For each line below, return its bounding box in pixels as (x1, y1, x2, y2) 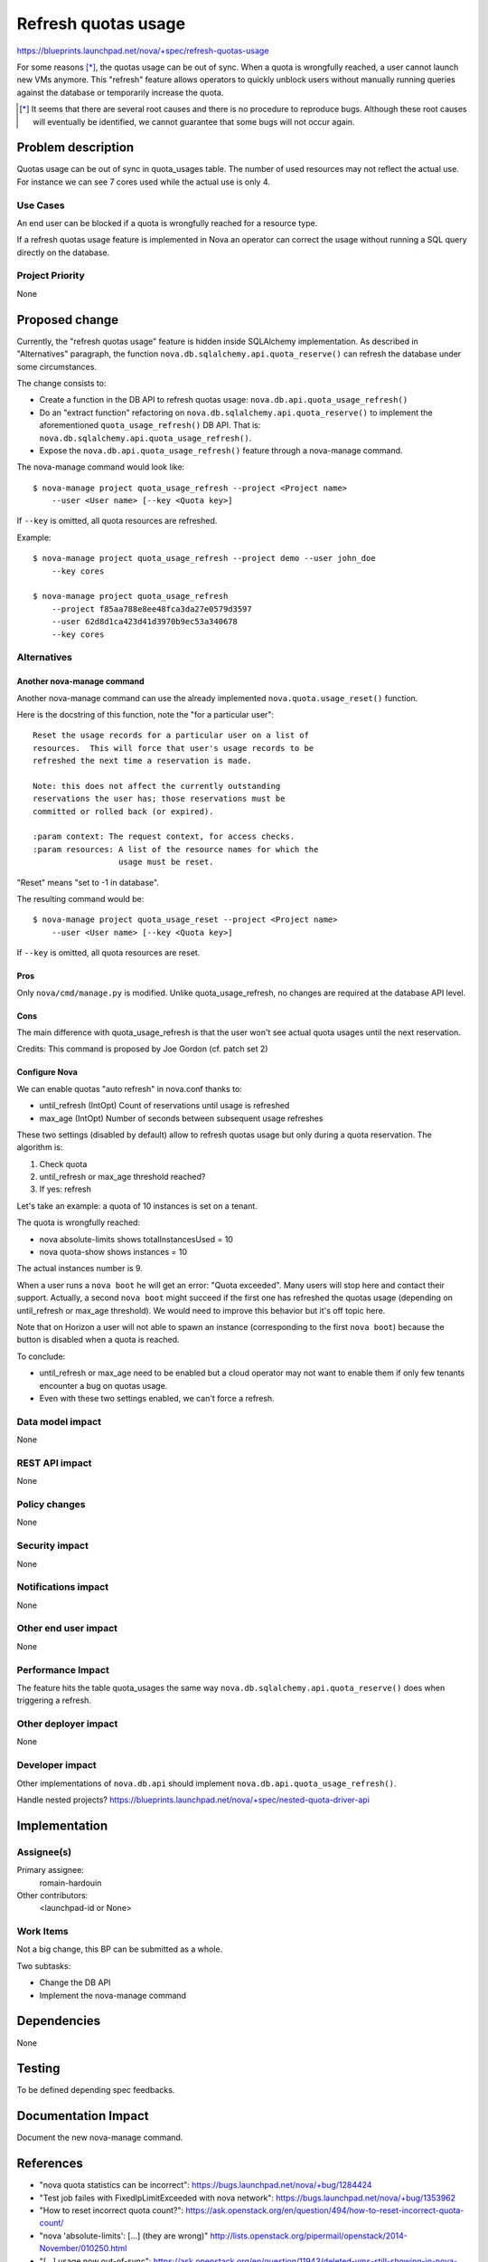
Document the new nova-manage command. (16, 2132, 183, 2143)
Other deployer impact (16, 1717, 118, 1730)
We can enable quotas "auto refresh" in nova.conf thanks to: (16, 1083, 243, 1094)
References (16, 2156, 83, 2172)
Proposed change (16, 312, 119, 328)
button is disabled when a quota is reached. (16, 1335, 180, 1345)
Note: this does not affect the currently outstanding (33, 781, 281, 791)
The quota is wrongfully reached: (16, 1217, 140, 1228)
